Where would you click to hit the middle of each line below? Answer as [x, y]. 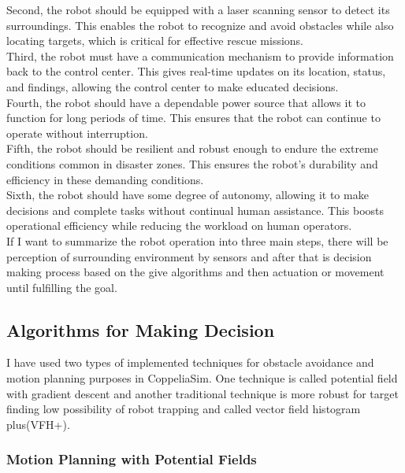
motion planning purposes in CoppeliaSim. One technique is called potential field [202, 378]
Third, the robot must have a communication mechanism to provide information [200, 55]
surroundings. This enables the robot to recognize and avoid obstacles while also [200, 25]
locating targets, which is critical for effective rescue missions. [155, 41]
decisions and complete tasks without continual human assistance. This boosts [195, 210]
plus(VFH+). [38, 424]
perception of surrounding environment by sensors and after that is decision [189, 256]
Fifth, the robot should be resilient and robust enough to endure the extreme [192, 148]
